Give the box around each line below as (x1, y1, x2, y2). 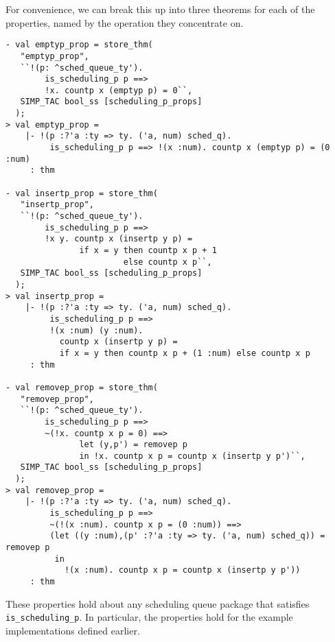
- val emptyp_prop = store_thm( (5, 40, 153, 50)
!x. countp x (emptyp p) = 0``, (45, 85, 193, 95)
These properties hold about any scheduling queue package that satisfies (5, 596, 310, 610)
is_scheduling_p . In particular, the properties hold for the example (5, 610, 293, 624)
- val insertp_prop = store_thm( (5, 188, 158, 198)
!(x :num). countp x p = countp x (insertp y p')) (64, 565, 301, 575)
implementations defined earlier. (5, 623, 140, 637)
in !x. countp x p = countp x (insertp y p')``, (79, 451, 305, 461)
